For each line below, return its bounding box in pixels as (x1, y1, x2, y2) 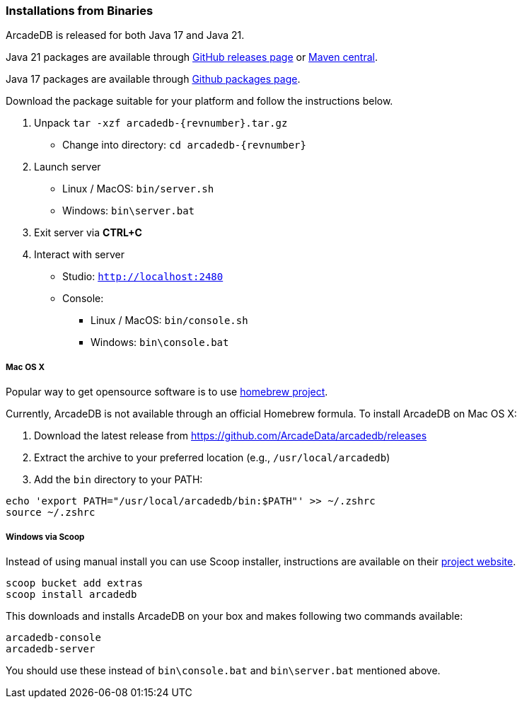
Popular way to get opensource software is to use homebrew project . (6, 386, 328, 398)
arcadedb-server (6, 642, 95, 654)
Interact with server (34, 248, 124, 261)
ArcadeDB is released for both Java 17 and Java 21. (6, 29, 245, 42)
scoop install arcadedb (6, 588, 137, 600)
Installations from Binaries (6, 4, 153, 18)
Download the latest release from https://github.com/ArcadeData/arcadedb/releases (34, 429, 427, 442)
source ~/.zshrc (6, 507, 95, 519)
